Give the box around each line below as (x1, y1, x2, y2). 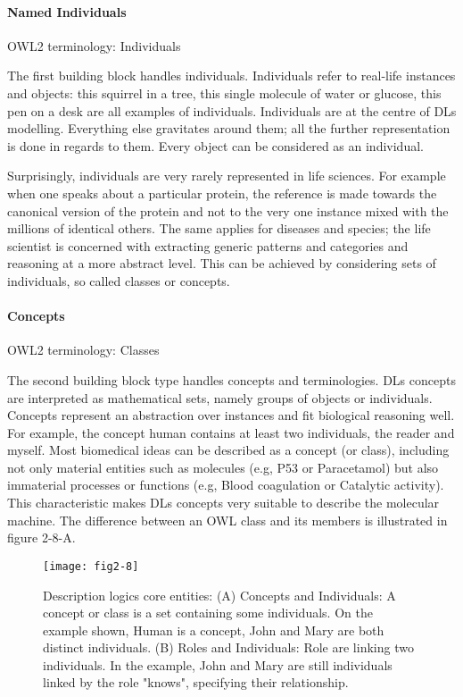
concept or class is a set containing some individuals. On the (43, 603, 373, 622)
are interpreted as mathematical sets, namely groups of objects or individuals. (7, 388, 433, 407)
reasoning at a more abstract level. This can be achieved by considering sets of (7, 254, 436, 273)
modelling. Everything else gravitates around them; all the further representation (7, 119, 451, 138)
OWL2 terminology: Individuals (7, 36, 181, 55)
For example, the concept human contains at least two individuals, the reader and (7, 423, 455, 441)
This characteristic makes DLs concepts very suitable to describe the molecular (7, 493, 440, 512)
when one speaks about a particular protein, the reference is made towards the (7, 183, 437, 202)
